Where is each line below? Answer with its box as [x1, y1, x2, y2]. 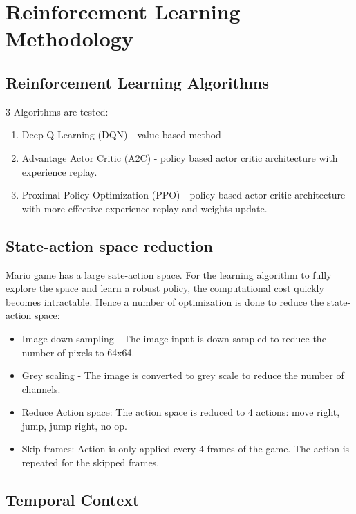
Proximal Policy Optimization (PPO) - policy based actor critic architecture [21, 187, 346, 202]
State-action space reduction [6, 235, 213, 256]
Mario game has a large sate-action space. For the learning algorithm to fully [6, 267, 332, 282]
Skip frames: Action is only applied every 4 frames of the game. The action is [21, 441, 350, 456]
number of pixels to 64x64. [21, 345, 135, 359]
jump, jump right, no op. [21, 418, 127, 432]
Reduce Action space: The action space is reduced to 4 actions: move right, [21, 405, 340, 419]
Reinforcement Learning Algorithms [6, 71, 270, 93]
